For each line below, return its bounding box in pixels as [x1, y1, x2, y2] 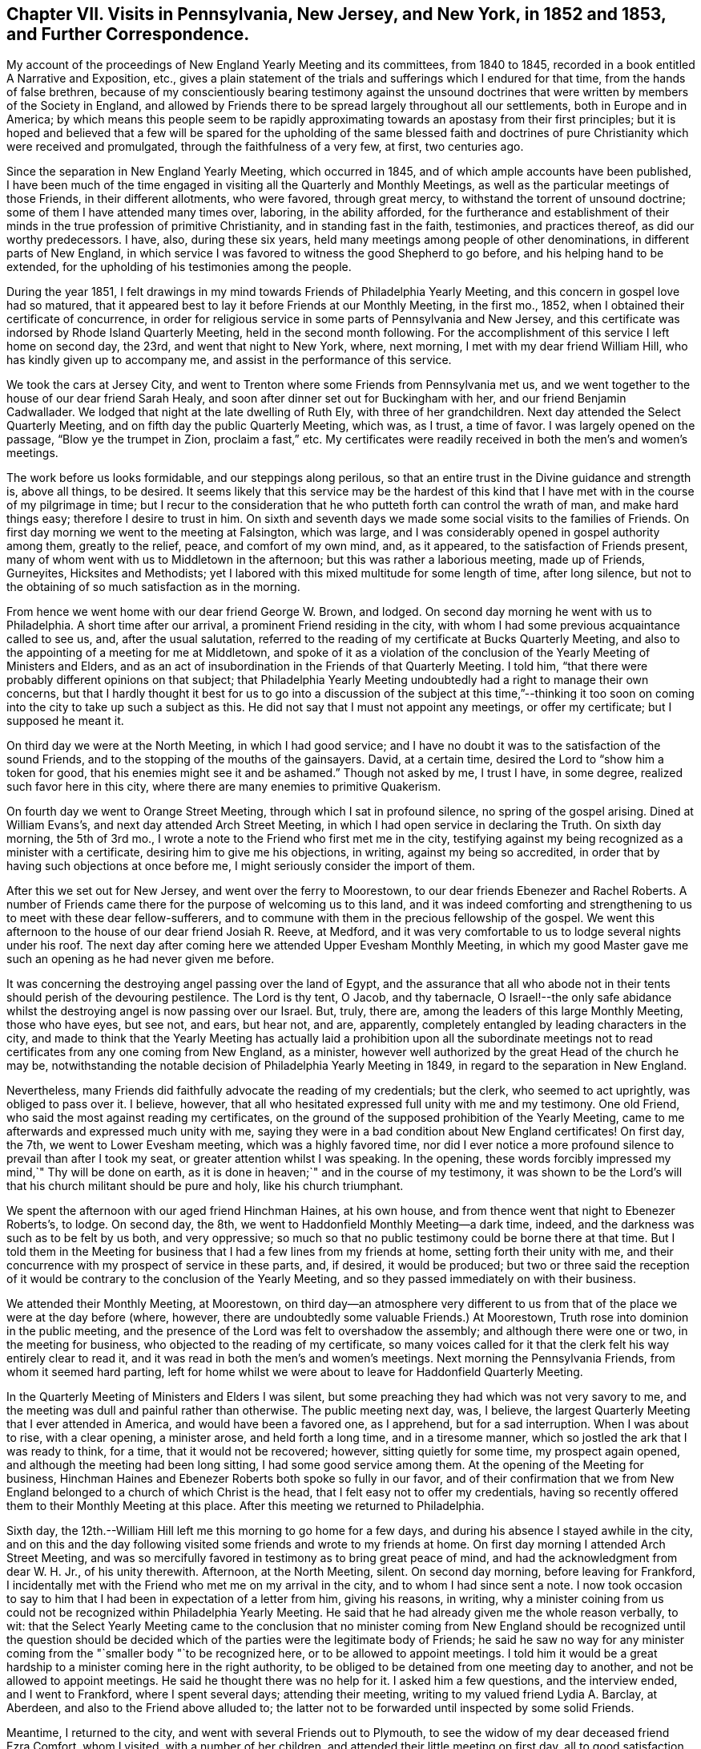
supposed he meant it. [6, 714, 124, 728]
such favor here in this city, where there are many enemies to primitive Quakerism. [6, 779, 441, 794]
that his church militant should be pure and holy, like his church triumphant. [6, 1179, 404, 1193]
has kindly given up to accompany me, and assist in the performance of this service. [6, 353, 452, 367]
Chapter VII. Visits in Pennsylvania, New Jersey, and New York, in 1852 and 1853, [6, 4, 667, 24]
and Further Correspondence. [6, 24, 250, 44]
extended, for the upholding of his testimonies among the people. [6, 260, 352, 274]
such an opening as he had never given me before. [6, 952, 275, 966]
